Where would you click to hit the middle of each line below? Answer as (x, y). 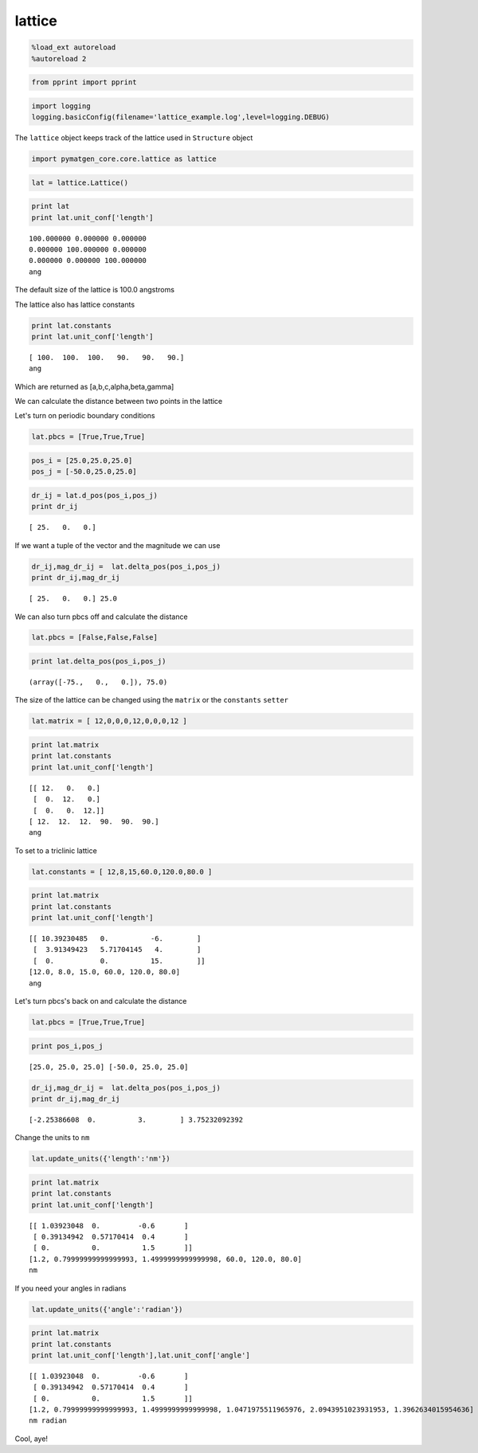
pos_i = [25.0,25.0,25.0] (82, 461)
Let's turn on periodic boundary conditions (85, 416)
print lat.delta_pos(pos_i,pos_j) (99, 662)
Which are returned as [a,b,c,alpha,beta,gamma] (94, 386)
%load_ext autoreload (74, 47)
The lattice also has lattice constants (75, 304)
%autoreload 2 (59, 59)
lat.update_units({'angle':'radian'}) (107, 1309)
